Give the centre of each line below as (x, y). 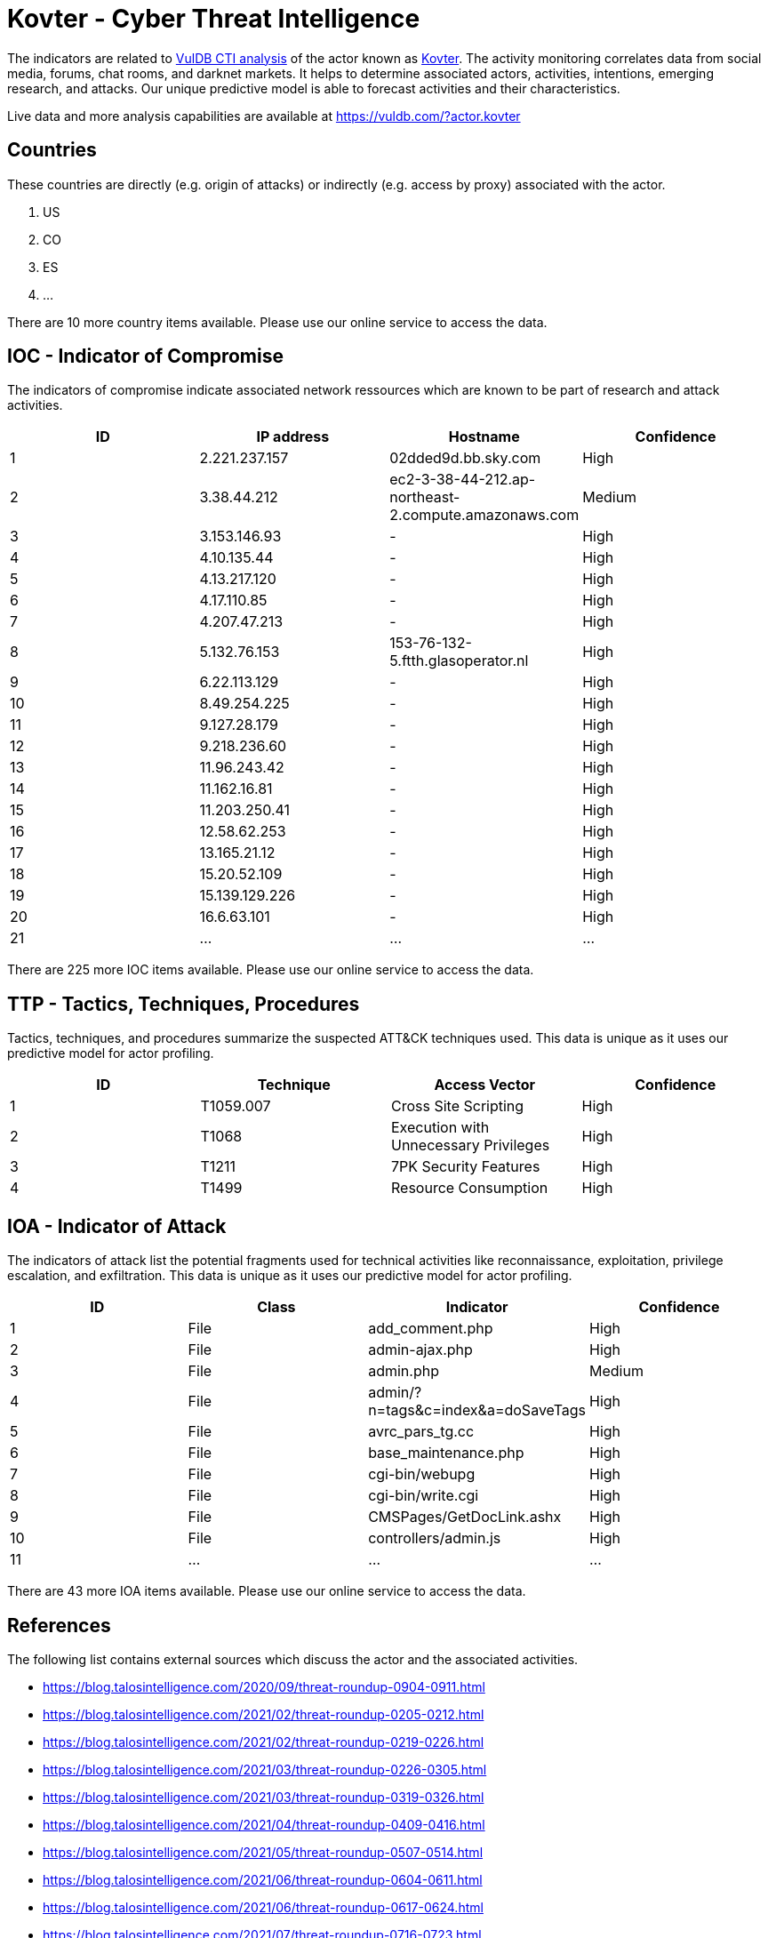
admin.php (404, 1371)
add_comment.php (431, 1329)
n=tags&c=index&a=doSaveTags (477, 1410)
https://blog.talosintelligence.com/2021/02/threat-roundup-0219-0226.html (264, 1742)
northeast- (425, 497)
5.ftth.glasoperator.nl (459, 661)
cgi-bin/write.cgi (424, 1496)
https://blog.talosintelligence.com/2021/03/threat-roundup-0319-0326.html (264, 1797)
